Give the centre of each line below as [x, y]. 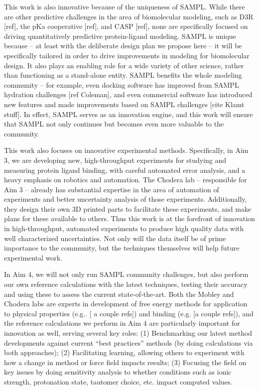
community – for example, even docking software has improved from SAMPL [122, 84]
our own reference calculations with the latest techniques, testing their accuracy [126, 284]
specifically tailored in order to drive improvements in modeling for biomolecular [127, 55]
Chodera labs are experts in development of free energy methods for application [126, 304]
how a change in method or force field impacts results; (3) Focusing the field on [125, 362]
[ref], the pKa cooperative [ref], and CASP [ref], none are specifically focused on [126, 26]
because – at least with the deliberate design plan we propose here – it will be [123, 46]
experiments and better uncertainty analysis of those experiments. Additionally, [126, 199]
